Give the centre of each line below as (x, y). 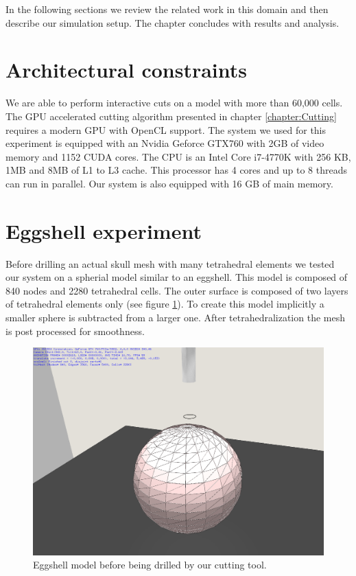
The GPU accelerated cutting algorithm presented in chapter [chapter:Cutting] (171, 116)
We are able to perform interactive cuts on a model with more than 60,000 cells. (174, 103)
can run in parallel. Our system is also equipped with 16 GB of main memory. (169, 183)
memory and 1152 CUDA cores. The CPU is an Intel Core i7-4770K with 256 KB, (178, 156)
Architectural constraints (127, 70)
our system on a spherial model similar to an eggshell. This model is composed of (177, 277)
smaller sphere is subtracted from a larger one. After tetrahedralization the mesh (175, 317)
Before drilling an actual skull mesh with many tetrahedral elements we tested (170, 263)
